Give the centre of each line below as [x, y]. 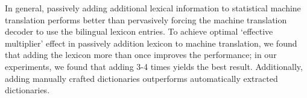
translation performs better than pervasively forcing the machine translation [146, 19]
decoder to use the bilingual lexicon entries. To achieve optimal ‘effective [139, 31]
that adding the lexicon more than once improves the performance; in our [141, 55]
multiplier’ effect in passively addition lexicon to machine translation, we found [151, 43]
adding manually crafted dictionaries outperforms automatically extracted [141, 78]
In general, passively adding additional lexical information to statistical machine [153, 8]
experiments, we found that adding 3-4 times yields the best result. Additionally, [154, 66]
